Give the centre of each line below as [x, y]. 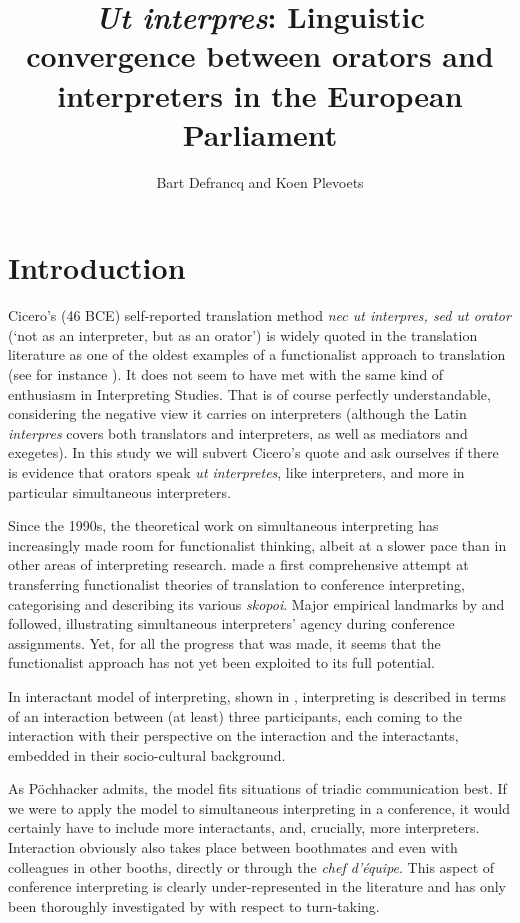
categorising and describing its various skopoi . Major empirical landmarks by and [256, 603]
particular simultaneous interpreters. [119, 491]
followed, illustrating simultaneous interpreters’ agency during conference [231, 623]
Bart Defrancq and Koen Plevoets [260, 181]
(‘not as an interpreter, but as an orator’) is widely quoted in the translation [243, 334]
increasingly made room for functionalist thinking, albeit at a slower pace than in [257, 544]
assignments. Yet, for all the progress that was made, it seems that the [224, 642]
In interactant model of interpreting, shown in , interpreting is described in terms [257, 695]
